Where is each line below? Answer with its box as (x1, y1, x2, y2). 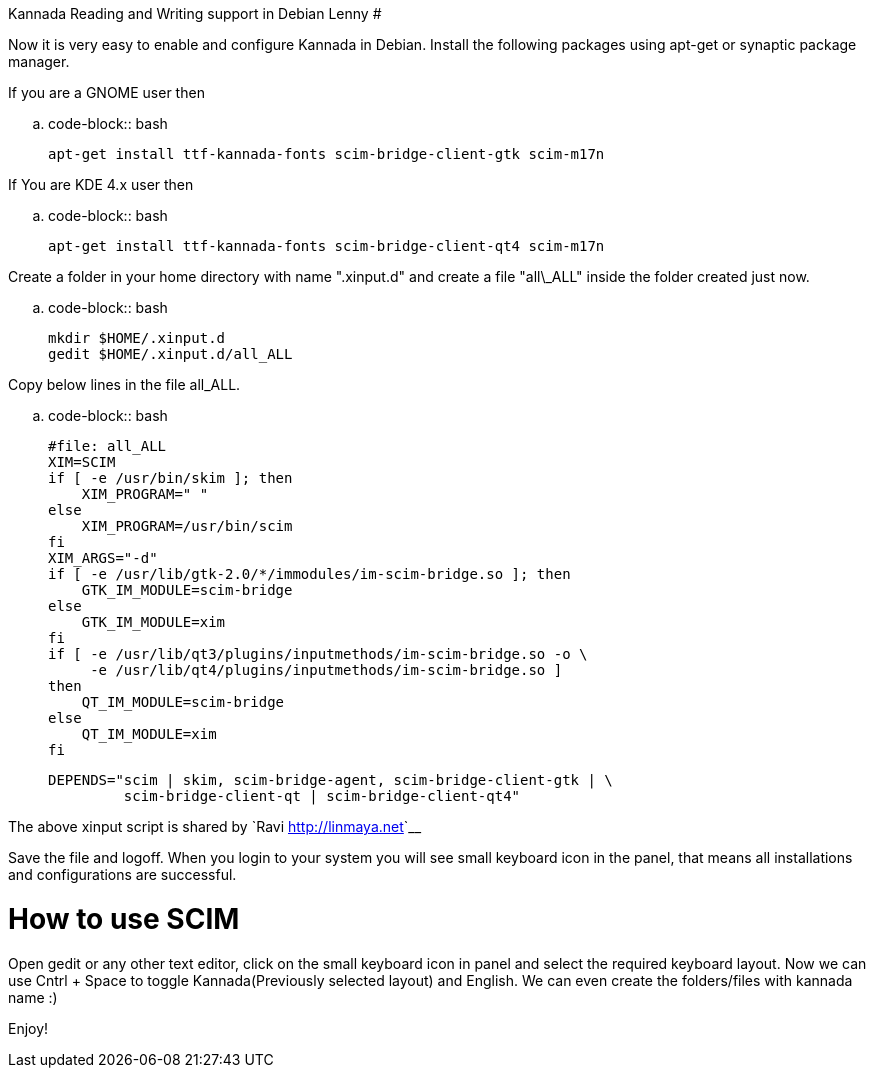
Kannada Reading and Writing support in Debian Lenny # (8, 5, 382, 22)
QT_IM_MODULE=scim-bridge (81, 694, 285, 710)
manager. (8, 53, 70, 70)
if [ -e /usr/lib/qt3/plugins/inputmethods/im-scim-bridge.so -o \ (48, 646, 588, 662)
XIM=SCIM (48, 454, 116, 470)
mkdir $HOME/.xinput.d (48, 330, 226, 346)
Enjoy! (8, 1019, 49, 1037)
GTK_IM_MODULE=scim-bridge (81, 582, 293, 598)
